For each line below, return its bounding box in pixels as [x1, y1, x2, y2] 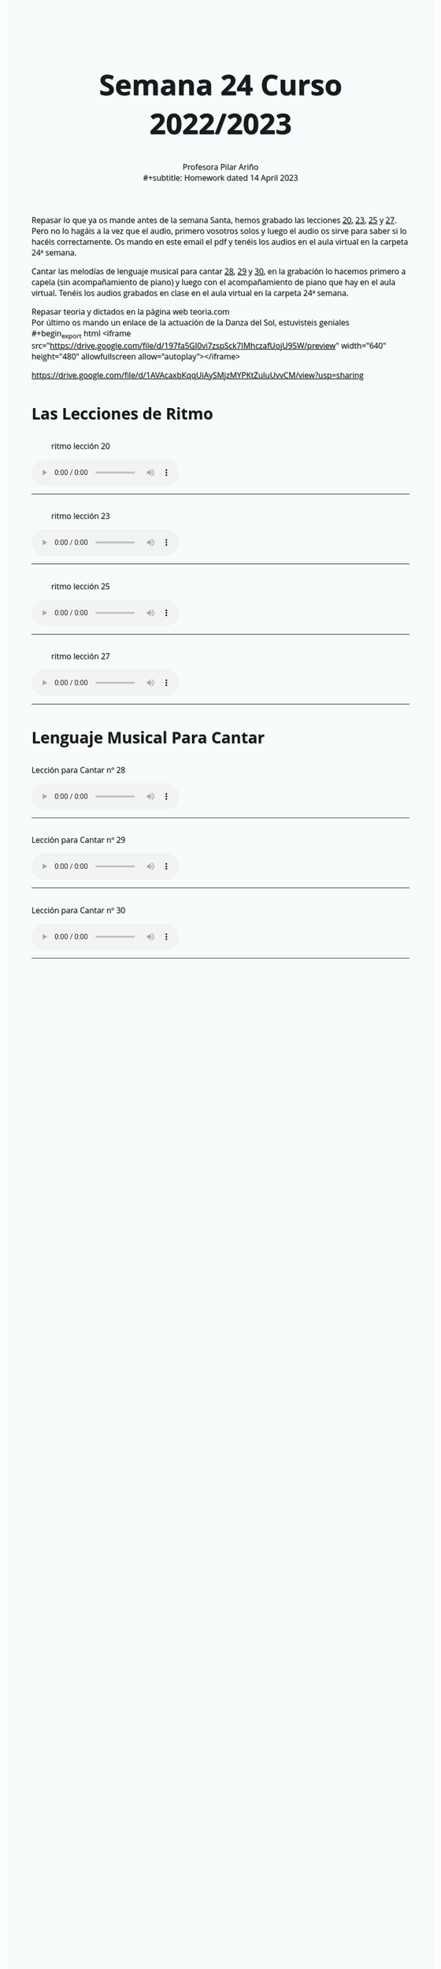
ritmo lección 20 [51, 439, 110, 452]
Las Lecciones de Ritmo [31, 402, 213, 425]
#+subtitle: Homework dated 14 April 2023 [143, 172, 298, 184]
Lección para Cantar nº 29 [31, 834, 126, 846]
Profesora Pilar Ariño [182, 161, 259, 173]
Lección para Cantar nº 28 [31, 764, 126, 776]
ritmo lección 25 [51, 580, 110, 592]
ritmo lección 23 [51, 510, 110, 522]
